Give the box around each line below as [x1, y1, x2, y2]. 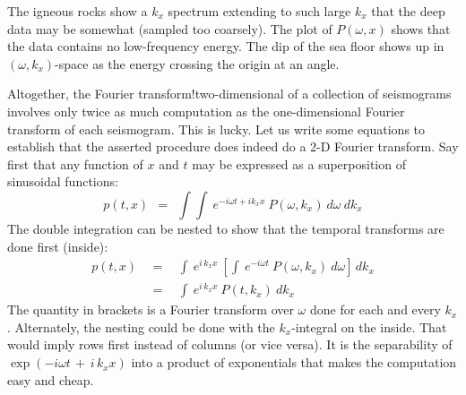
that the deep [371, 2, 445, 20]
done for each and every [309, 300, 441, 319]
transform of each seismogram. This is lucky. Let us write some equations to [7, 119, 426, 138]
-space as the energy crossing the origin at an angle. [55, 54, 340, 73]
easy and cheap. [7, 370, 94, 389]
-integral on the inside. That [291, 317, 447, 336]
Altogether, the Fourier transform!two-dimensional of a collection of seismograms [7, 84, 452, 103]
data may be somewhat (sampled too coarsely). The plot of [7, 19, 332, 38]
